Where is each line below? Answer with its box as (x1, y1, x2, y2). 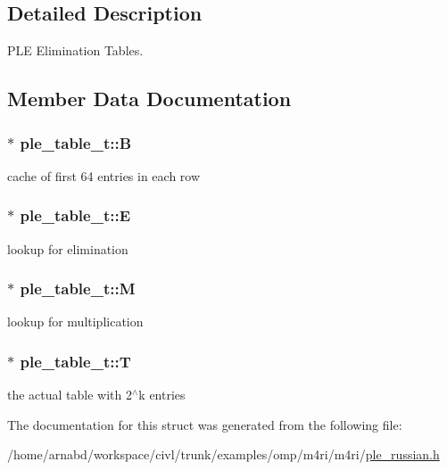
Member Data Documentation (7, 85, 292, 112)
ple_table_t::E (20, 204, 131, 227)
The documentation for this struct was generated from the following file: (7, 415, 402, 433)
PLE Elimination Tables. (7, 41, 144, 60)
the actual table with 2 (7, 385, 132, 404)
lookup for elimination (7, 239, 128, 258)
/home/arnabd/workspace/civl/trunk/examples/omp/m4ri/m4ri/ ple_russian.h (7, 445, 440, 464)
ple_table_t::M (20, 277, 136, 300)
